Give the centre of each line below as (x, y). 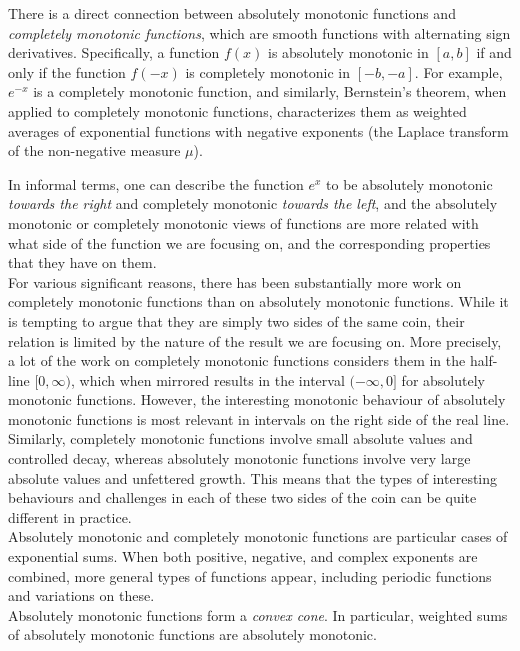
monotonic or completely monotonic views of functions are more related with (243, 222)
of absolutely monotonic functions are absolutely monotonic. (192, 634)
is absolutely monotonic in (348, 52)
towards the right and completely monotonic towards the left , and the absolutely (253, 203)
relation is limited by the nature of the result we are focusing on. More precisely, (255, 340)
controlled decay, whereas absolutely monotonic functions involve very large (239, 458)
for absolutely (443, 379)
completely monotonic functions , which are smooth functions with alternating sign (259, 32)
